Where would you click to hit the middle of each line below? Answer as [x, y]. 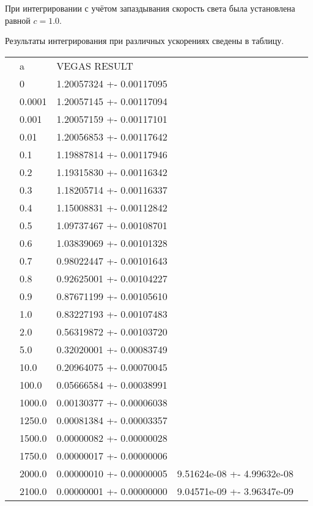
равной [18, 20]
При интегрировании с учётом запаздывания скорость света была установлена [150, 8]
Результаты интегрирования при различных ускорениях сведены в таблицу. [145, 41]
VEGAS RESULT [95, 65]
